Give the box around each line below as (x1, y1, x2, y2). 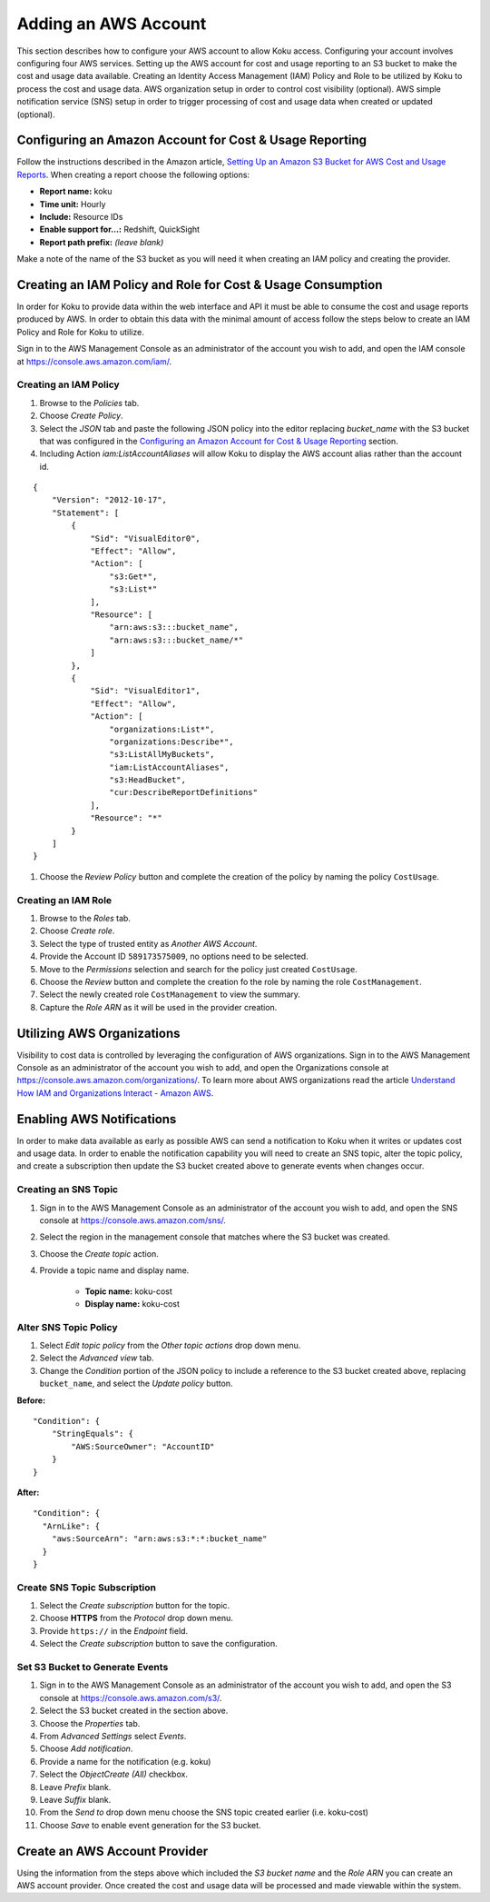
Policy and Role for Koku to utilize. (16, 326, 144, 337)
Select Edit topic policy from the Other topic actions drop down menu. (39, 1340, 301, 1351)
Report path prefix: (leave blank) (39, 236, 164, 247)
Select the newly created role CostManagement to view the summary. (39, 989, 301, 1000)
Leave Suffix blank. (39, 1794, 112, 1805)
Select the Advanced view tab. (39, 1352, 154, 1363)
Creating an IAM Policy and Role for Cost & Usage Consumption (16, 277, 383, 293)
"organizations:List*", (109, 723, 215, 734)
